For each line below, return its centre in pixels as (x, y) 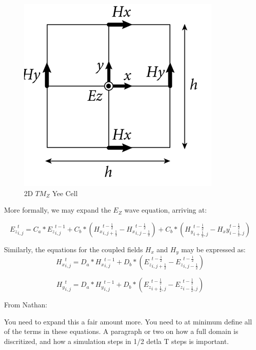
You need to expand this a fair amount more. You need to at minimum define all (128, 321)
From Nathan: (26, 305)
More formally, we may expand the (58, 210)
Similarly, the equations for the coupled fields (74, 249)
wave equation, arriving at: (166, 210)
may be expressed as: (213, 249)
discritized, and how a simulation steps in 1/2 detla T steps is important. (116, 341)
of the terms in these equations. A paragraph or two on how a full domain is (121, 331)
